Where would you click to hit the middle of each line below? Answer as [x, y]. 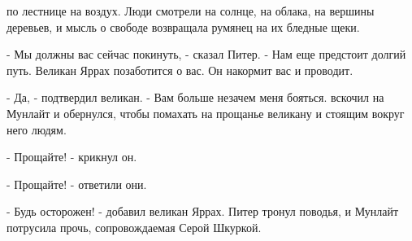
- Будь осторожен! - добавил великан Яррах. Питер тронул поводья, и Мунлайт [203, 211]
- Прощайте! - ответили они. [77, 184]
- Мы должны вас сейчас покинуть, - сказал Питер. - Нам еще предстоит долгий [206, 54]
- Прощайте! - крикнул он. [72, 157]
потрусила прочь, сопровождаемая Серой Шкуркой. [134, 227]
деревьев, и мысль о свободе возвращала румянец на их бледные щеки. [183, 26]
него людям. [37, 129]
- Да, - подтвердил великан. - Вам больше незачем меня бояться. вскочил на [195, 97]
